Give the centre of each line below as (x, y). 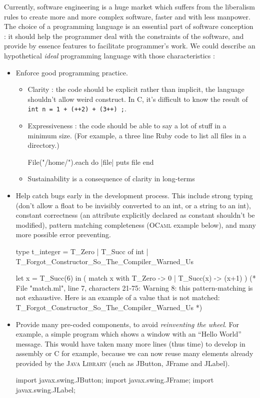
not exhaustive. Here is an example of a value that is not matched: (118, 297)
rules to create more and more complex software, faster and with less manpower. (127, 16)
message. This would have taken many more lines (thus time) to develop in (130, 343)
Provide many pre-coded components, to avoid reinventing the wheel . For (127, 324)
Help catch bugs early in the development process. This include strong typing (134, 195)
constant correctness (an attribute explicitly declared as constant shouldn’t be (135, 215)
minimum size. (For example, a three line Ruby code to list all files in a (137, 135)
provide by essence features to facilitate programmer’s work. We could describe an (130, 46)
